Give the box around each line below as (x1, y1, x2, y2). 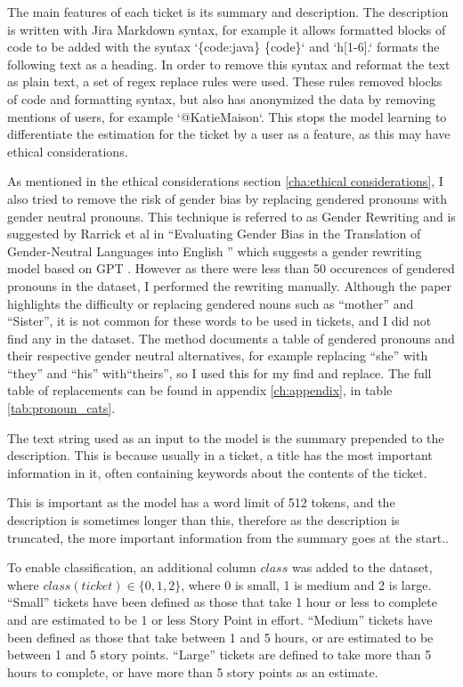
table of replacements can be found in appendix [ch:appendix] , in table (7, 381, 393, 400)
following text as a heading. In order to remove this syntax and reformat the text (7, 54, 451, 73)
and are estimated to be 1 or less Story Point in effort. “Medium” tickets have (7, 610, 433, 628)
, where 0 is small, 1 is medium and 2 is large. (181, 575, 432, 594)
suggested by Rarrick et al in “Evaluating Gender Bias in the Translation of (7, 224, 421, 243)
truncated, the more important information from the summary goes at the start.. (7, 528, 449, 546)
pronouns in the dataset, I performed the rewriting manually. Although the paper (7, 276, 452, 295)
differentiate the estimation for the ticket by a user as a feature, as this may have (7, 125, 451, 143)
